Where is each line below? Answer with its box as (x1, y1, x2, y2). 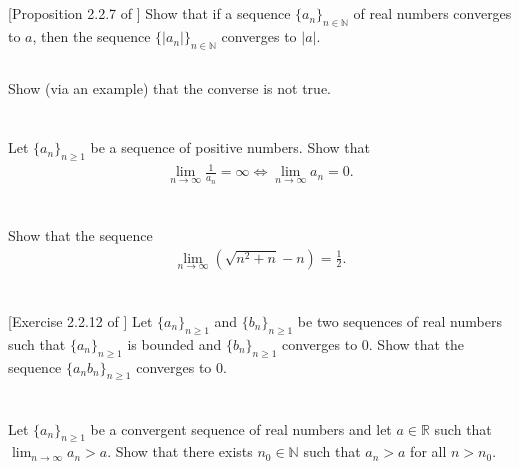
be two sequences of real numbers (297, 310, 502, 331)
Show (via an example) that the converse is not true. (8, 78, 331, 99)
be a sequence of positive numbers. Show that (90, 137, 371, 158)
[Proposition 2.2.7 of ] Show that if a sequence (8, 3, 291, 24)
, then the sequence (32, 26, 151, 47)
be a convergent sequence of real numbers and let (90, 418, 392, 439)
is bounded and (127, 333, 222, 354)
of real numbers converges (353, 3, 512, 24)
